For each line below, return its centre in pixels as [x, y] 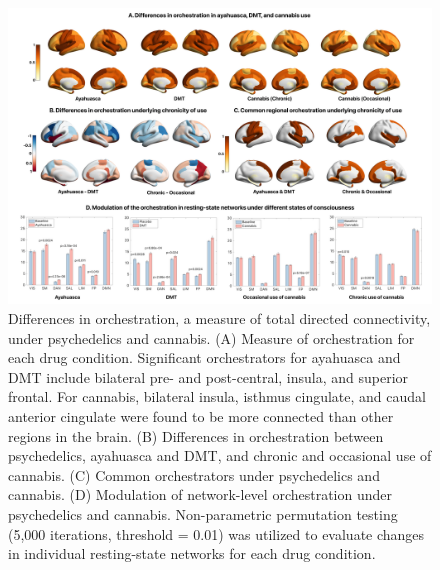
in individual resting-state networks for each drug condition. [192, 553]
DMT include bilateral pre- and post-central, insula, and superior [208, 376]
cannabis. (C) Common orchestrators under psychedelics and [194, 474]
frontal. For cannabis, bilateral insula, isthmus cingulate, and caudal [217, 396]
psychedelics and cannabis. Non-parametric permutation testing [203, 514]
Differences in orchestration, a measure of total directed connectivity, [219, 318]
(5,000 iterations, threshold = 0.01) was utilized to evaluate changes [216, 533]
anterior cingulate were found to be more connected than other [201, 416]
